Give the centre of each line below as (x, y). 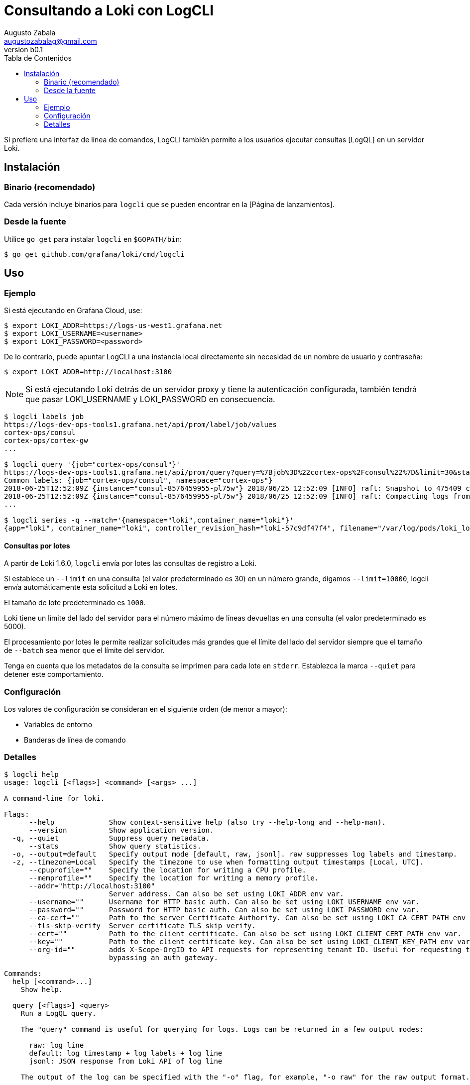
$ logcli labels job (44, 416)
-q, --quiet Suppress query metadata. (111, 838)
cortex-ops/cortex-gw (46, 440)
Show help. (42, 989)
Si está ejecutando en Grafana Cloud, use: (73, 310)
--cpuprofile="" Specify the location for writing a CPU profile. (168, 870)
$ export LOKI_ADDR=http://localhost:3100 (88, 372)
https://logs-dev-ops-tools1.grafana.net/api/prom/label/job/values (140, 424)
